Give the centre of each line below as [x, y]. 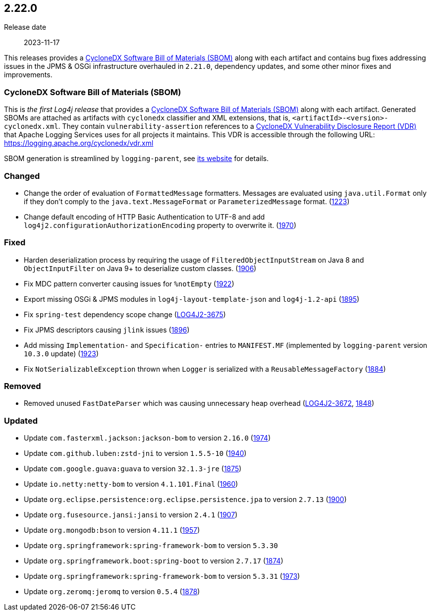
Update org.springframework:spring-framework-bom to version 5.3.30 [151, 546]
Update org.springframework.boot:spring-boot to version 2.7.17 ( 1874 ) [154, 561]
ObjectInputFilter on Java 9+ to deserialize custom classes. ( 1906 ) [140, 268]
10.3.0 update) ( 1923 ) [61, 353]
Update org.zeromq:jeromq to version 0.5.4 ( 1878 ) [112, 592]
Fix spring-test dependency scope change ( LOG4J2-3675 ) [125, 314]
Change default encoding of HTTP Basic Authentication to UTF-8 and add [144, 217]
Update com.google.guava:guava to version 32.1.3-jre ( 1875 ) [133, 469]
